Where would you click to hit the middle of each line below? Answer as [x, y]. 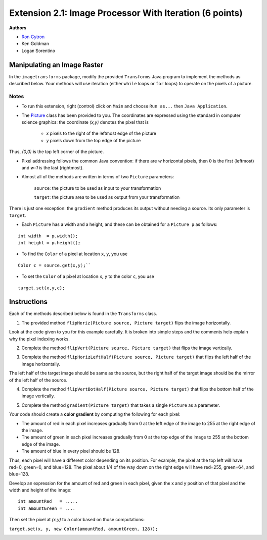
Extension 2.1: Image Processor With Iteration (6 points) [126, 13]
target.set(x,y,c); [42, 288]
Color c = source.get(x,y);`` [55, 265]
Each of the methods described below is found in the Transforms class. [83, 314]
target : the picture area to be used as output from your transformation [107, 197]
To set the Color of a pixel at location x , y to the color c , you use [88, 276]
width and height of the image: [40, 490]
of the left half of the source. [38, 380]
